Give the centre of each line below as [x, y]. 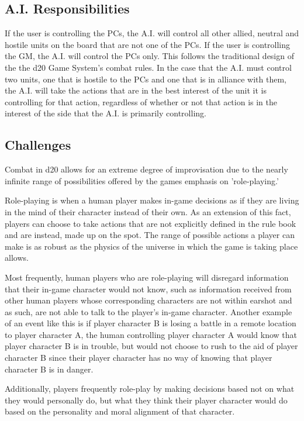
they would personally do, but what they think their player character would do [146, 400]
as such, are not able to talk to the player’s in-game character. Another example [148, 311]
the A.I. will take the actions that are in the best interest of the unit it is [136, 90]
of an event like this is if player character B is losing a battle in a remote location [151, 323]
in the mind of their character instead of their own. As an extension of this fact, [148, 211]
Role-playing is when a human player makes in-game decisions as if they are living [152, 200]
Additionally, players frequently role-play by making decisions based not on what [150, 389]
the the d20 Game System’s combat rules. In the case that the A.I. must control [148, 67]
